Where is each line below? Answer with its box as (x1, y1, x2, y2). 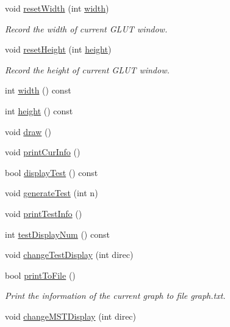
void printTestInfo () (5, 207, 82, 219)
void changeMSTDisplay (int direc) (5, 309, 137, 322)
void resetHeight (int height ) (5, 43, 112, 56)
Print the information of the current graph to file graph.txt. (5, 289, 226, 302)
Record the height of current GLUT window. (5, 63, 170, 76)
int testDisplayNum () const (5, 227, 110, 240)
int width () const (5, 84, 71, 97)
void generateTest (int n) (5, 186, 98, 199)
